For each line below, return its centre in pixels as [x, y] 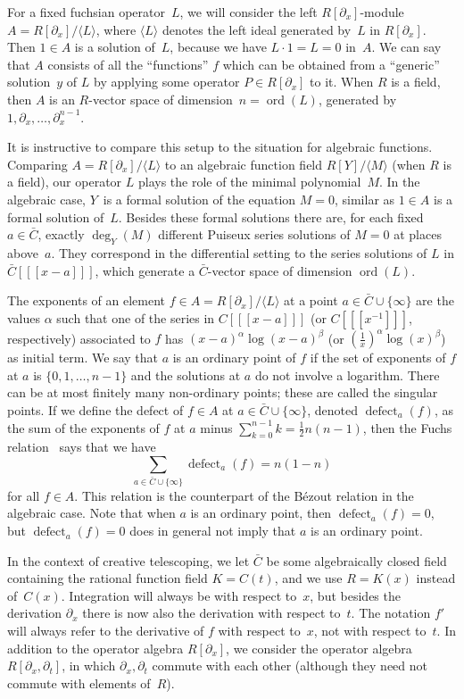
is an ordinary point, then [261, 513]
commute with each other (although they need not [290, 666]
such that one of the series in [136, 317]
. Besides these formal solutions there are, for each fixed [271, 216]
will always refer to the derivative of [106, 631]
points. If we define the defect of [95, 409]
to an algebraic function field [244, 164]
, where [116, 29]
